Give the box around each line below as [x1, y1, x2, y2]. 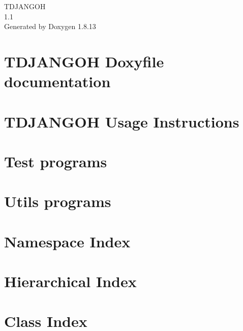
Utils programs [4, 191, 111, 212]
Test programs [4, 150, 107, 171]
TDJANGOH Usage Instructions [4, 111, 239, 132]
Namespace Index [4, 231, 131, 251]
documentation [4, 71, 111, 92]
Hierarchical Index [4, 271, 137, 292]
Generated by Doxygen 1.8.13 [4, 21, 96, 32]
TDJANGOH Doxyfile [4, 50, 164, 71]
